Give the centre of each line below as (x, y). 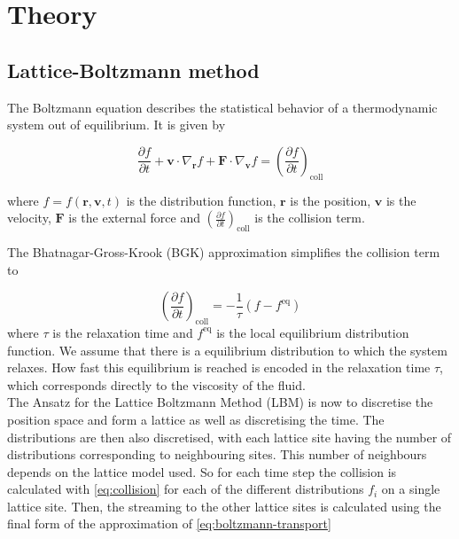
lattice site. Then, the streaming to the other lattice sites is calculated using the (224, 506)
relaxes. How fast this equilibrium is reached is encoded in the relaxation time (219, 367)
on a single (411, 489)
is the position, (331, 200)
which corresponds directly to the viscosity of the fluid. (156, 384)
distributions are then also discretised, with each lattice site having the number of (229, 437)
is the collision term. (310, 218)
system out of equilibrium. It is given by (117, 125)
